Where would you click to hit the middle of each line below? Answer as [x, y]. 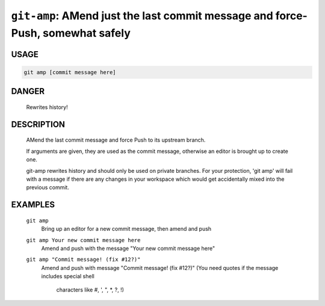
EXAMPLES [33, 205]
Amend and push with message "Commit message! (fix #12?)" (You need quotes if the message [160, 267]
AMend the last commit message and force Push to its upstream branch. [116, 140]
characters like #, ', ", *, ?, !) [90, 290]
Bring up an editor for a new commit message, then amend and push [126, 229]
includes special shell [68, 276]
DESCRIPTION [38, 124]
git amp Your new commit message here [83, 240]
